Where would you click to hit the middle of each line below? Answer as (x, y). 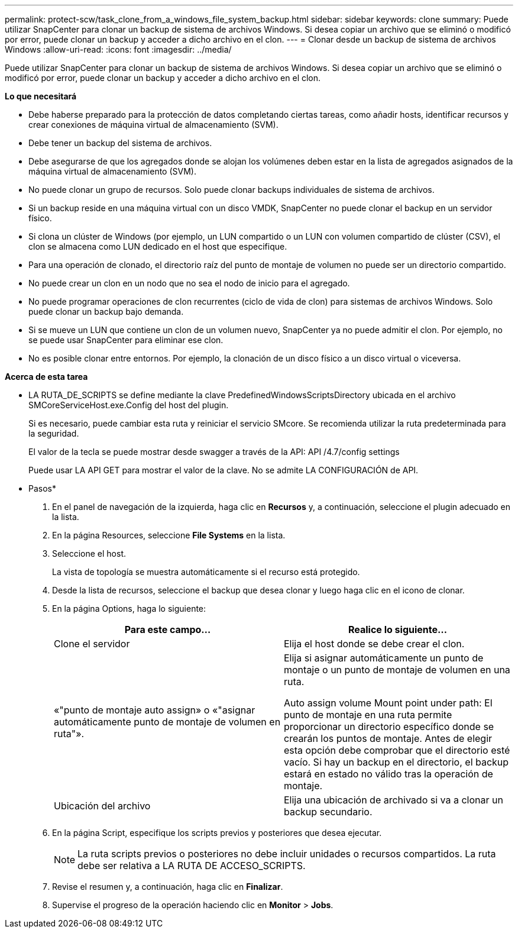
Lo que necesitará (41, 96)
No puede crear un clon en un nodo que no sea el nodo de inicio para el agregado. (189, 283)
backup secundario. (328, 812)
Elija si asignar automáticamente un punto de (384, 658)
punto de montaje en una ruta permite (368, 715)
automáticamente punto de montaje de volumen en (167, 722)
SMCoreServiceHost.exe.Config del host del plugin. (129, 405)
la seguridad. (54, 433)
